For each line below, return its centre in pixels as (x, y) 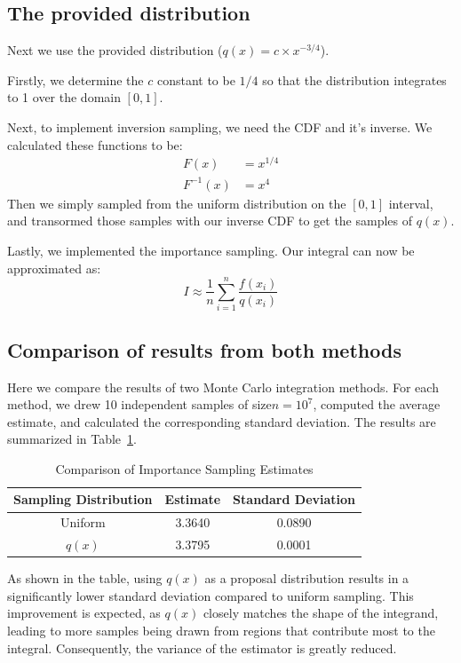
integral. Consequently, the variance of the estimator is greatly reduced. (202, 647)
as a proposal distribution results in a (307, 578)
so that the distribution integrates (354, 79)
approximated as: (54, 268)
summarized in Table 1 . (72, 439)
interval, (411, 203)
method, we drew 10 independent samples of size (139, 404)
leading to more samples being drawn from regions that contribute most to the (221, 631)
